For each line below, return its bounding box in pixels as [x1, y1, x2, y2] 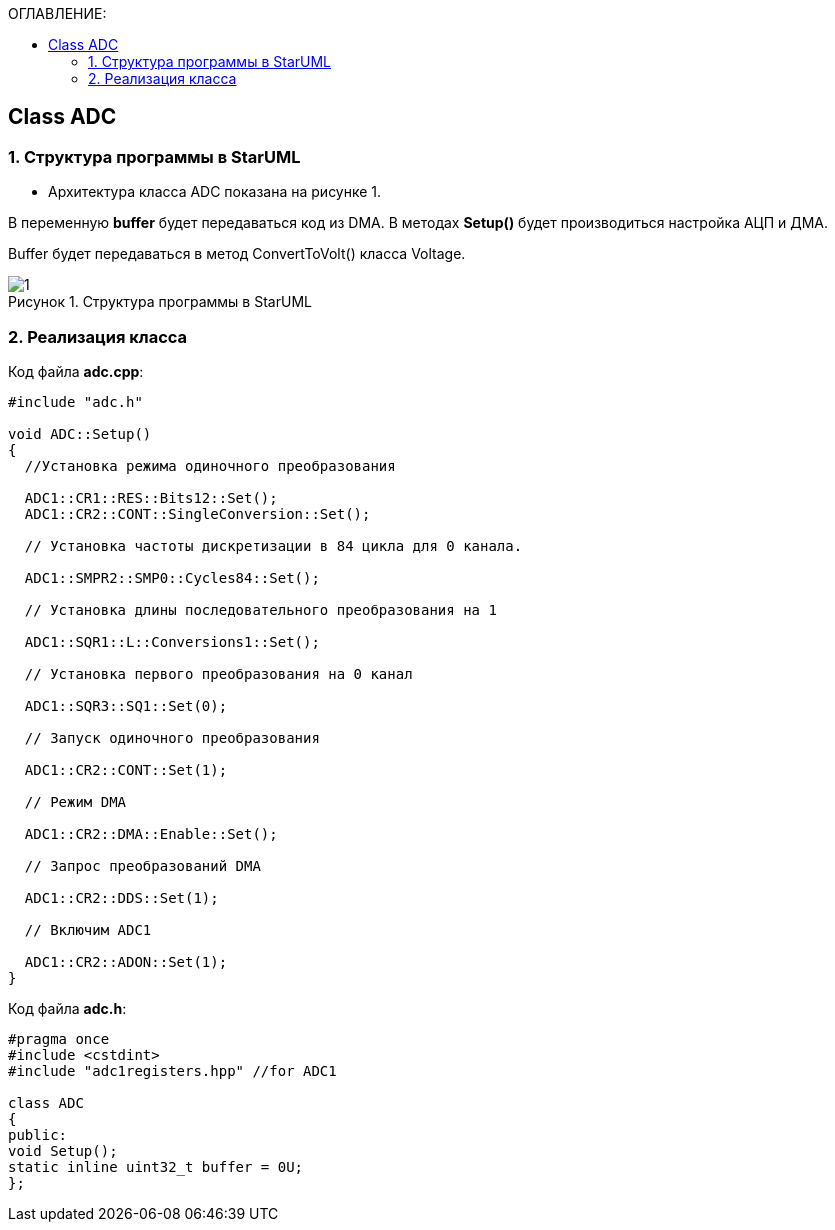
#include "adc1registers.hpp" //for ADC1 [8, 1062, 337, 1079]
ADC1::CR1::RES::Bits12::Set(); [24, 489, 278, 506]
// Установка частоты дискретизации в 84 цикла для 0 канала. [24, 537, 523, 554]
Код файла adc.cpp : [8, 362, 144, 380]
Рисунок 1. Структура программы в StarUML [8, 293, 312, 311]
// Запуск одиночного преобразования [24, 729, 320, 746]
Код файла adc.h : [8, 999, 127, 1017]
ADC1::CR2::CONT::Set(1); [24, 761, 228, 778]
